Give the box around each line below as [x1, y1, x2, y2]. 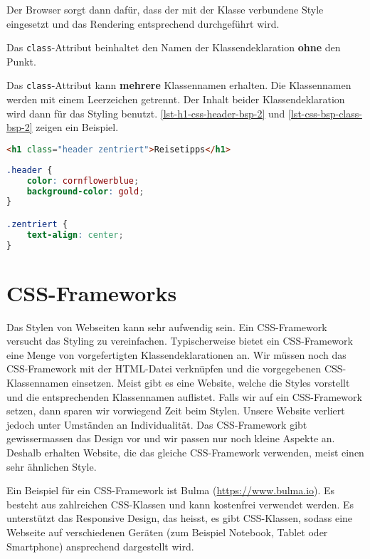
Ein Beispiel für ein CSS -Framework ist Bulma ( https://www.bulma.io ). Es [6, 483, 335, 498]
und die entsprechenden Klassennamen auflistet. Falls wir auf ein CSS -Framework [6, 389, 362, 404]
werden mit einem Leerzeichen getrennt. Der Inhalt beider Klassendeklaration [6, 92, 345, 107]
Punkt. [6, 53, 36, 68]
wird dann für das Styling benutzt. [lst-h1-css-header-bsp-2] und [6, 105, 285, 120]
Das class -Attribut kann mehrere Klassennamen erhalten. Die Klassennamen [6, 78, 351, 93]
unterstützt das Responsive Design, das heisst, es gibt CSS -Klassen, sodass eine [6, 511, 353, 526]
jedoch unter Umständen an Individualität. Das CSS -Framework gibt [6, 417, 307, 432]
